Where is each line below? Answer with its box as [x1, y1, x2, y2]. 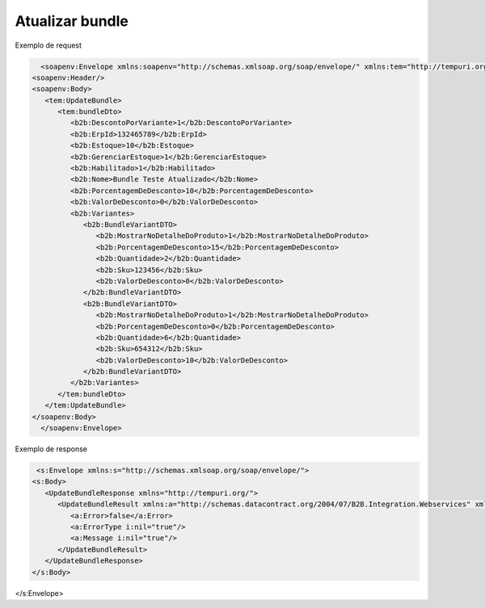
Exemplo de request [15, 40, 82, 50]
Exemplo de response [15, 444, 88, 454]
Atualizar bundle [15, 12, 129, 30]
